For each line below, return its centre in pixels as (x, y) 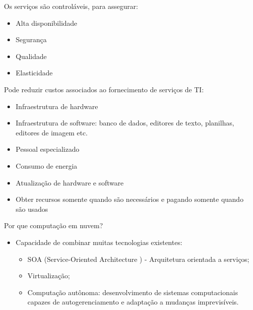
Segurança (31, 39)
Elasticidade (34, 73)
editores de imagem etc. (52, 132)
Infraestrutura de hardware (57, 106)
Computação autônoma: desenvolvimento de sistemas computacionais (133, 292)
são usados (32, 209)
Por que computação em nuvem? (54, 225)
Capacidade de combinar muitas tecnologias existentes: (99, 242)
